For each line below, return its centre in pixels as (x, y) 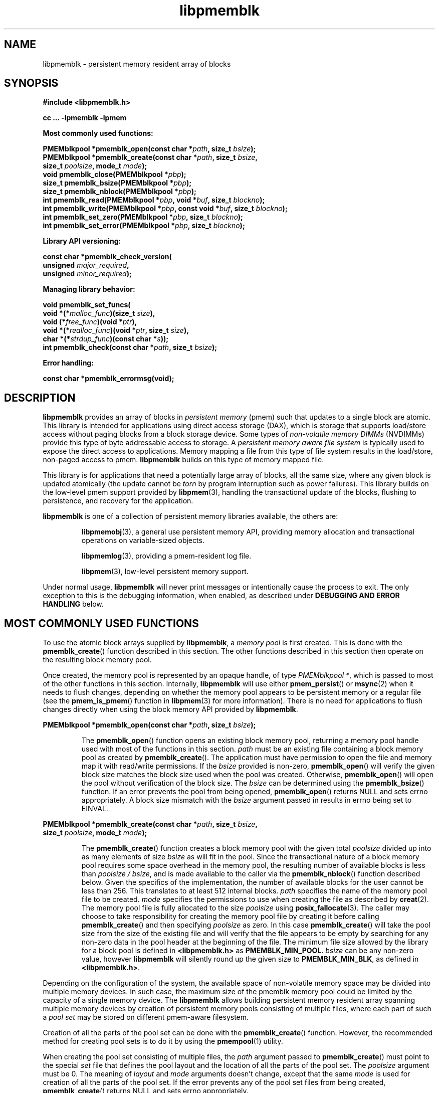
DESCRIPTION (40, 398)
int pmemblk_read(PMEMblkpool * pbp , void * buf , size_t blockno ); (154, 200)
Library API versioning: (82, 241)
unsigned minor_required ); (87, 274)
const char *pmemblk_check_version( (107, 257)
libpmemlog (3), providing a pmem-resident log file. (166, 556)
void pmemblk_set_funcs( (87, 305)
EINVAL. (95, 809)
